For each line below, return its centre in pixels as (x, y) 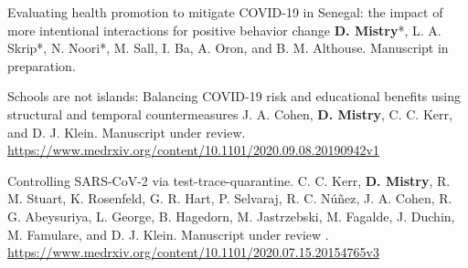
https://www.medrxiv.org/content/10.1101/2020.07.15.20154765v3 (193, 252)
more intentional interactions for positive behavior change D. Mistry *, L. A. (224, 30)
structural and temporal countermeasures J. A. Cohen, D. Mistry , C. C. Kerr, (230, 113)
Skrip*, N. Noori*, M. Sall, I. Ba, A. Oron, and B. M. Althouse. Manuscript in (228, 48)
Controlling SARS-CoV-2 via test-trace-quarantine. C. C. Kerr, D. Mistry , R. (229, 180)
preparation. (42, 65)
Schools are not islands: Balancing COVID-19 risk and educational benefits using (234, 96)
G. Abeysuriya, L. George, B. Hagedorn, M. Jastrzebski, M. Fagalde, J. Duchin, (231, 216)
